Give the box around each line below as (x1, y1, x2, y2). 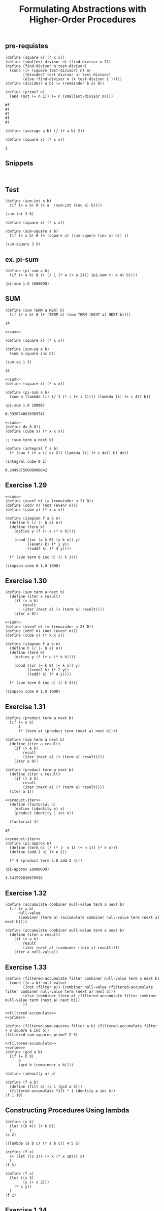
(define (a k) (5, 1119, 34, 1124)
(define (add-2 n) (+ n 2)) (9, 849, 67, 855)
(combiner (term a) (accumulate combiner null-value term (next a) (18, 915, 160, 920)
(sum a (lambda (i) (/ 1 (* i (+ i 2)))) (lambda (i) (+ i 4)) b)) (9, 394, 151, 399)
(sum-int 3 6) (5, 211, 34, 217)
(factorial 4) (9, 819, 38, 824)
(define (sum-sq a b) (5, 347, 50, 352)
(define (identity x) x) (14, 807, 65, 811)
